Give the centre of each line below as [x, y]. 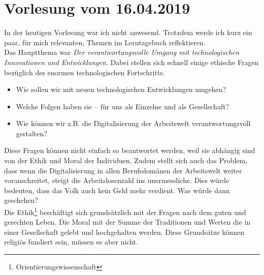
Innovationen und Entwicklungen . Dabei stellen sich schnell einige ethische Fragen [131, 62]
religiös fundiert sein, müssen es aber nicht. [71, 242]
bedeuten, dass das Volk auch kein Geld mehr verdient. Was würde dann [117, 190]
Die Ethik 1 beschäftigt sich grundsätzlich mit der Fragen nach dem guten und [125, 211]
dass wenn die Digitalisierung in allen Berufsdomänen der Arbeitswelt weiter [123, 170]
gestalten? [31, 133]
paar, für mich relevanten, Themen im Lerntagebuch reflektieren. [105, 42]
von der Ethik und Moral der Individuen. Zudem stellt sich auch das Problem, [126, 160]
